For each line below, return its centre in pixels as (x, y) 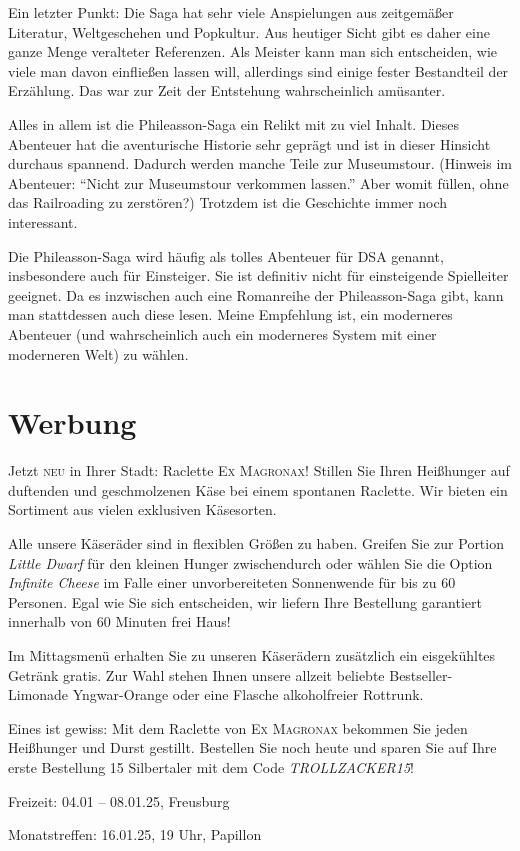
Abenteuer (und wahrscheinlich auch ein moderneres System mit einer (222, 333)
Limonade (38, 694)
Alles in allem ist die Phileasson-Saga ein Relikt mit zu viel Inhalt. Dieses (233, 123)
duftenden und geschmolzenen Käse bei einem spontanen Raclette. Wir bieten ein (258, 489)
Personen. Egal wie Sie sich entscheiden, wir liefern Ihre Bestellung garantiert (245, 601)
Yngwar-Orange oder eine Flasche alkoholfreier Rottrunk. (248, 694)
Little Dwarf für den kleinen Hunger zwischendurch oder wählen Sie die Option (250, 562)
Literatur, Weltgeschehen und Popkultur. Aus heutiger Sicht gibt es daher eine (249, 31)
